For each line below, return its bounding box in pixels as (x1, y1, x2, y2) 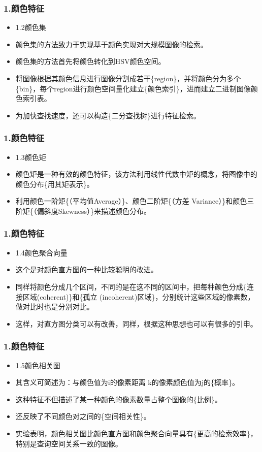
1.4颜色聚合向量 (15, 247, 68, 257)
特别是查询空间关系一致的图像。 (15, 438, 122, 448)
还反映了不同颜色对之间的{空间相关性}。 (15, 411, 151, 422)
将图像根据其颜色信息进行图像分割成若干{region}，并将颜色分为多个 (15, 73, 241, 83)
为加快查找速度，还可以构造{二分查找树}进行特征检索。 (15, 110, 201, 120)
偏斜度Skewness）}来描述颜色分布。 (37, 205, 151, 216)
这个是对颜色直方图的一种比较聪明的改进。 (15, 264, 158, 275)
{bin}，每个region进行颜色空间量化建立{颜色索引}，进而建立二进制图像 (15, 83, 251, 93)
